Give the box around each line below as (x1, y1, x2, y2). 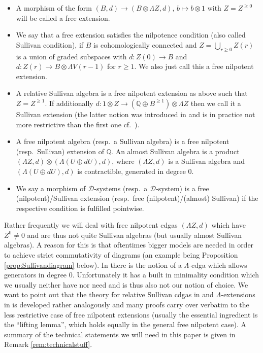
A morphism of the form (16, 3, 92, 13)
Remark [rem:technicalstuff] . (4, 339, 92, 349)
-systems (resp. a (94, 183, 148, 193)
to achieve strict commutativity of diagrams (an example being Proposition (4, 250, 238, 260)
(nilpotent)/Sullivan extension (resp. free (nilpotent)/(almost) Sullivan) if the (16, 193, 258, 203)
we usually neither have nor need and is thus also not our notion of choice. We (4, 279, 248, 290)
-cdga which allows (189, 259, 247, 270)
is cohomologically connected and (93, 39, 197, 50)
